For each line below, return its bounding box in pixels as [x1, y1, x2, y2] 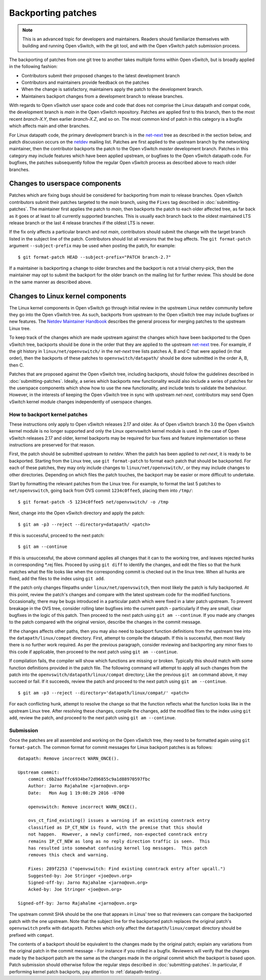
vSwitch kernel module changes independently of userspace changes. [9, 399, 153, 405]
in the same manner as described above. [9, 279, 92, 285]
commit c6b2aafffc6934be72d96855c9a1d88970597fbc [28, 777, 150, 782]
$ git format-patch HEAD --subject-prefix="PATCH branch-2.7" [18, 254, 171, 260]
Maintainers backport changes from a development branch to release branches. [21, 93, 184, 99]
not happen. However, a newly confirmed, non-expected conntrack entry [28, 832, 208, 837]
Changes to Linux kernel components [9, 292, 127, 300]
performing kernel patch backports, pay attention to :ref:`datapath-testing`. [9, 969, 162, 975]
